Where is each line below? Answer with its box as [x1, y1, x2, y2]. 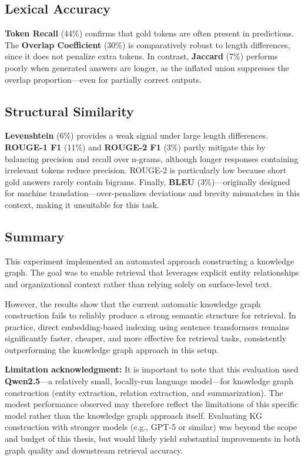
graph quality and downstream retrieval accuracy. [5, 444, 183, 456]
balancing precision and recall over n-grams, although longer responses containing [5, 152, 299, 164]
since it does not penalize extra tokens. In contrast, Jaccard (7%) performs [5, 50, 278, 62]
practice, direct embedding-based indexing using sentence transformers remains [5, 320, 290, 333]
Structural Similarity [5, 102, 134, 120]
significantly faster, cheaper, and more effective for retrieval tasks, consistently [5, 332, 287, 344]
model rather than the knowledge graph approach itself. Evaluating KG [5, 409, 263, 421]
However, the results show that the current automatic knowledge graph [5, 297, 261, 310]
